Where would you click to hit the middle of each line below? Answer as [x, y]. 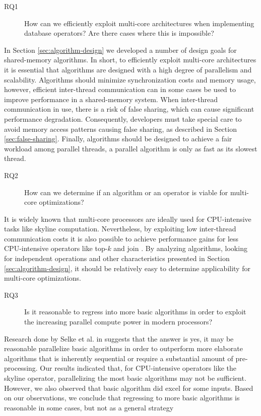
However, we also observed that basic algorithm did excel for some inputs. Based [129, 388]
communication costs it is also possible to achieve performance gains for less [121, 238]
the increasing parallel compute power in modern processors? [118, 322]
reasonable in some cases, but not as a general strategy [89, 407]
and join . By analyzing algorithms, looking [180, 248]
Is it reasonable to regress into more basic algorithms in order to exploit [135, 312]
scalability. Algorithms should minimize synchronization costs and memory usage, [130, 79]
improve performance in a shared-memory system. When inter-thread [111, 99]
